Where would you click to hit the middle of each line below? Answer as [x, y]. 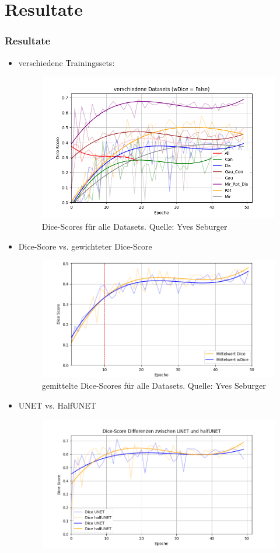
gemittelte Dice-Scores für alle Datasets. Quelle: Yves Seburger [154, 386]
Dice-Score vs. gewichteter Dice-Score [85, 246]
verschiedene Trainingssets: [66, 62]
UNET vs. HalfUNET [57, 405]
